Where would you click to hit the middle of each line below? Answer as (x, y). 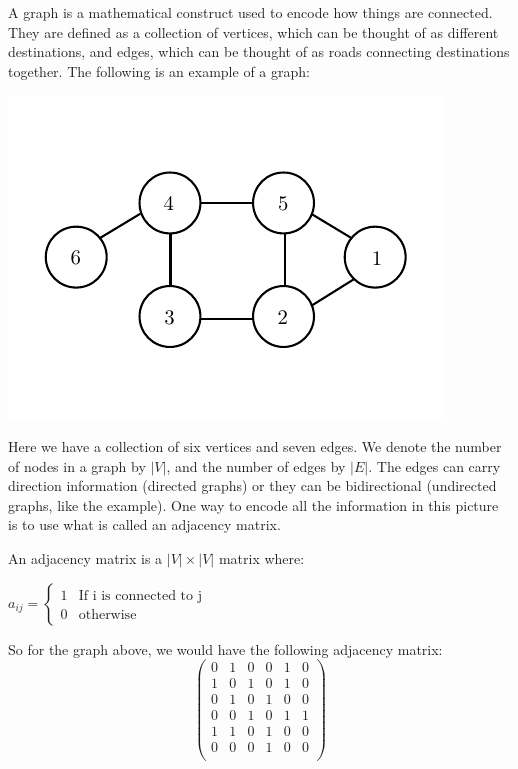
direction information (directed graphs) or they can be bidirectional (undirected (252, 485)
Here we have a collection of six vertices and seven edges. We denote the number (255, 445)
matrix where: (261, 557)
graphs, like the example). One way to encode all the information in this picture (253, 504)
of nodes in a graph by (77, 465)
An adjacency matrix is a (85, 557)
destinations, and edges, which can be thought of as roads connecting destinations (259, 51)
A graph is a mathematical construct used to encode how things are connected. (250, 12)
